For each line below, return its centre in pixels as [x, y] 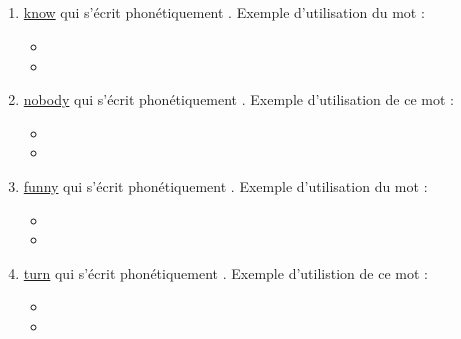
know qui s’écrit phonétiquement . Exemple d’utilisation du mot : [224, 12]
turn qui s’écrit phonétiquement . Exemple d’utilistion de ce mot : [225, 272]
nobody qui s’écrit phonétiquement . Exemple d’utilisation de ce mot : [238, 99]
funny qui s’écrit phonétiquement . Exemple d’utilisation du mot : [225, 185]
